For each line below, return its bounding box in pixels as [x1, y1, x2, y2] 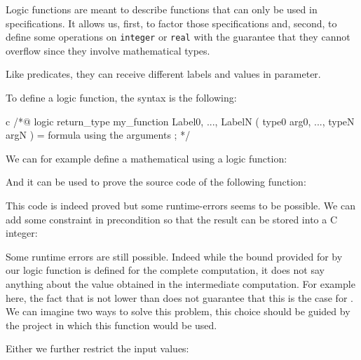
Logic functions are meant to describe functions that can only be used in [6, 2, 318, 16]
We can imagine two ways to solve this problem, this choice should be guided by [6, 304, 350, 319]
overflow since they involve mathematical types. [6, 43, 210, 57]
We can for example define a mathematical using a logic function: [6, 151, 287, 165]
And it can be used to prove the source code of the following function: [6, 174, 306, 189]
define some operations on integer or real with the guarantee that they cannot [6, 29, 350, 44]
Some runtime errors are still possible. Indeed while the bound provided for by [6, 249, 343, 263]
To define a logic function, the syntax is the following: [6, 90, 237, 105]
